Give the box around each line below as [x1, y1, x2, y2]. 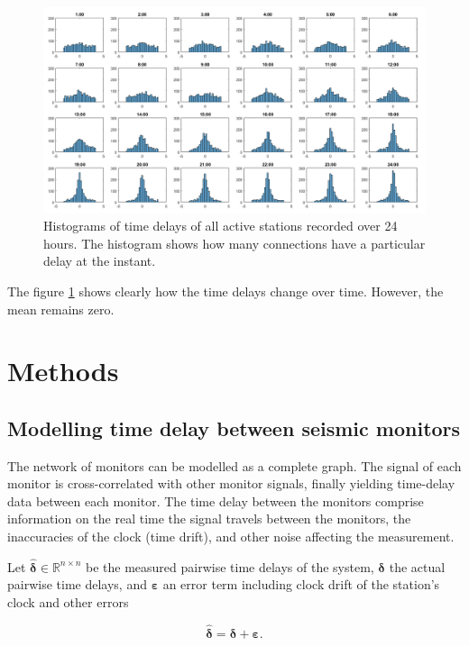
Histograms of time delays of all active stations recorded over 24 [43, 216, 398, 235]
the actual [389, 557, 446, 576]
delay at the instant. [43, 251, 156, 270]
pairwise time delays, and [7, 575, 147, 594]
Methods [7, 352, 119, 389]
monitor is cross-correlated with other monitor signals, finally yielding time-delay [7, 474, 455, 493]
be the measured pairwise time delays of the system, [86, 557, 374, 576]
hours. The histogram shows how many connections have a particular [43, 233, 426, 252]
